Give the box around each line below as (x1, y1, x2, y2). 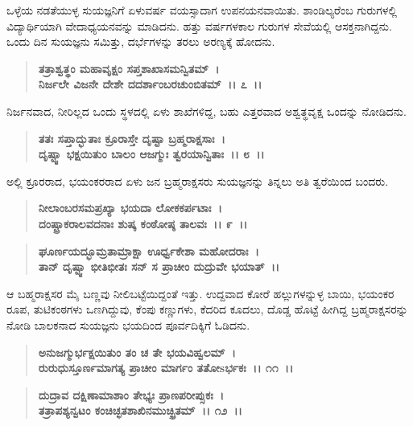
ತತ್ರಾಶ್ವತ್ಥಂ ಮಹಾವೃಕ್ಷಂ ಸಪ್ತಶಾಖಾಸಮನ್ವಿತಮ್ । (38, 59, 220, 76)
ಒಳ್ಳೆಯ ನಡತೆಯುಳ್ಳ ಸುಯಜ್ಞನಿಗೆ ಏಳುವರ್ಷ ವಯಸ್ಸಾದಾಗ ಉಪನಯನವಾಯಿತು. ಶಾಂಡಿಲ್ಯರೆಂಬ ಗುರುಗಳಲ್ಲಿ (6, 2, 398, 18)
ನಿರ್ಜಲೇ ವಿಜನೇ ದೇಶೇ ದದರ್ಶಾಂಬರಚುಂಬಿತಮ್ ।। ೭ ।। (38, 76, 262, 92)
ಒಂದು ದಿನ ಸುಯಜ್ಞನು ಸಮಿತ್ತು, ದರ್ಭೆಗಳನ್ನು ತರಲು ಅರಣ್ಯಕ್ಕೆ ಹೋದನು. (6, 33, 275, 50)
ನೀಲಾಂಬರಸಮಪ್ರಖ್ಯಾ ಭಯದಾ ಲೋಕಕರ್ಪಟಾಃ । (38, 199, 222, 216)
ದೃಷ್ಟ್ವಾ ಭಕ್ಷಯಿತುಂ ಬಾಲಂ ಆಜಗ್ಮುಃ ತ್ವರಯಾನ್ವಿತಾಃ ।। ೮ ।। (38, 145, 265, 162)
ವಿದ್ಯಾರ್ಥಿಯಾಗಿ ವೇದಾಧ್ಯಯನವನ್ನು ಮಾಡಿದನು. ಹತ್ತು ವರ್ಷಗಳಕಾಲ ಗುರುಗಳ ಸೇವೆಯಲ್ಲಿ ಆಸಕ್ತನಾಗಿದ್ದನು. (6, 17, 392, 34)
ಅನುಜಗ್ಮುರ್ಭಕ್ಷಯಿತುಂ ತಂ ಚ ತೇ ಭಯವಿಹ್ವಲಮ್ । (38, 343, 236, 360)
